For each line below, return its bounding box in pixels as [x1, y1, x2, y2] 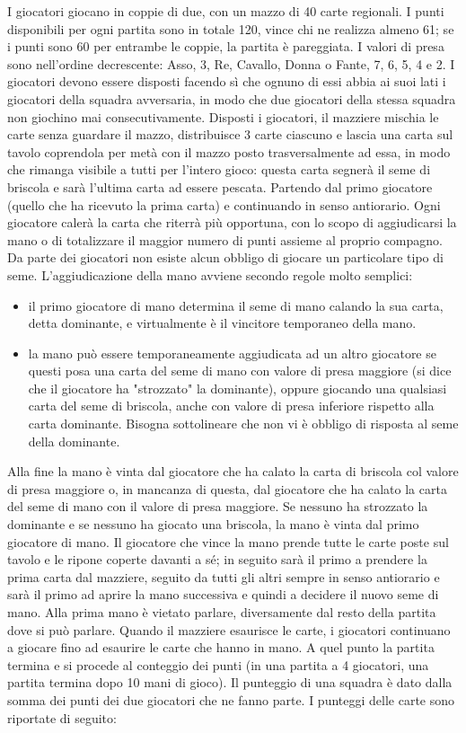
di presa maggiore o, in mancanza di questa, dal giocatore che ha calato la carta [7, 479, 447, 498]
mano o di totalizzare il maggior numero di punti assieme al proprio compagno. [7, 230, 443, 249]
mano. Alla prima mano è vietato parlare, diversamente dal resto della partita [7, 603, 436, 621]
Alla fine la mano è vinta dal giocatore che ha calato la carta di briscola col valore [7, 462, 459, 481]
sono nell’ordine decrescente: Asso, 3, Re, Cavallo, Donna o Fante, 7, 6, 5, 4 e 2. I [7, 54, 455, 73]
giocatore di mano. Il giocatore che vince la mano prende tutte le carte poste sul [7, 532, 449, 551]
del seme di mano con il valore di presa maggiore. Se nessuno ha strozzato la [7, 497, 428, 516]
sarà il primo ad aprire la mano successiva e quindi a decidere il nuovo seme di [7, 585, 439, 604]
